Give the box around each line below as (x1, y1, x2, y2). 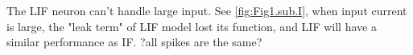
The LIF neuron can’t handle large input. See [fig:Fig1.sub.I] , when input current (6, 2, 407, 18)
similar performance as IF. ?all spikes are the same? (6, 33, 262, 50)
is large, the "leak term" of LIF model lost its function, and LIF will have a (6, 18, 377, 34)
